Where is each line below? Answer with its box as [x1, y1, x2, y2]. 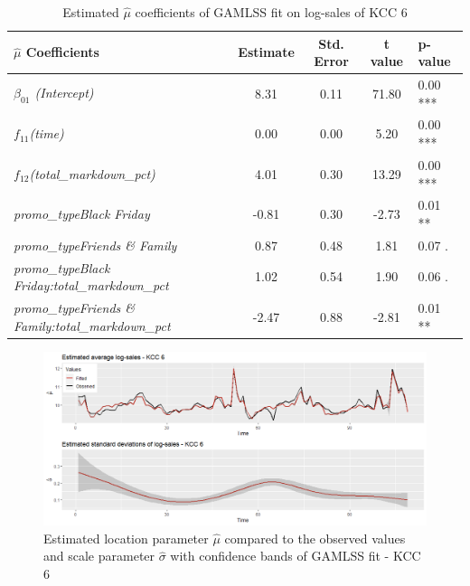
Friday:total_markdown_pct [14, 276, 169, 295]
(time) [29, 124, 64, 143]
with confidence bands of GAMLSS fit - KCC [170, 546, 421, 565]
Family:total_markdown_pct [14, 316, 171, 335]
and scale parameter [43, 546, 155, 565]
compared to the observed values [224, 528, 406, 547]
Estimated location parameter [43, 528, 209, 547]
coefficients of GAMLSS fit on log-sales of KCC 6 [135, 3, 408, 21]
